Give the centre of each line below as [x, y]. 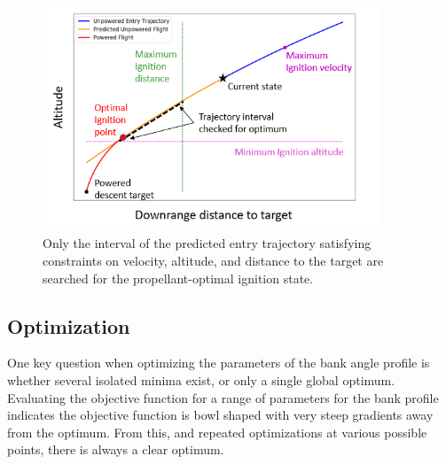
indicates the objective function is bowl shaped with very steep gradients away [220, 415]
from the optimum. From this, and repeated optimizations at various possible [217, 432]
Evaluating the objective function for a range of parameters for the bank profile [223, 397]
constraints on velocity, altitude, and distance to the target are [213, 260]
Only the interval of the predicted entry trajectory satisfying [207, 243]
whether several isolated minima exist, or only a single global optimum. [201, 379]
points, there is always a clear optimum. [116, 449]
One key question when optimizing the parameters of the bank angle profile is [219, 363]
